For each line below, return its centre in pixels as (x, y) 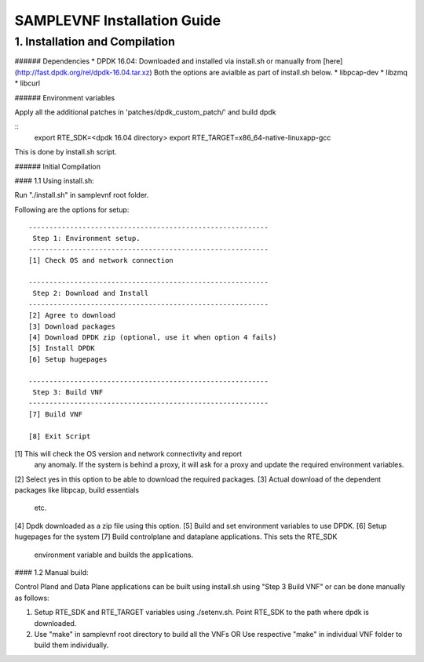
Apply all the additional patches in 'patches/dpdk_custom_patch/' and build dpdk (145, 112)
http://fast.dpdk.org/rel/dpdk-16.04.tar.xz (83, 72)
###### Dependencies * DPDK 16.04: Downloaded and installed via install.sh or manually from (168, 61)
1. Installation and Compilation (95, 42)
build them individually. (71, 645)
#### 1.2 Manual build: (52, 573)
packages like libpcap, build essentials (77, 490)
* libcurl (27, 83)
